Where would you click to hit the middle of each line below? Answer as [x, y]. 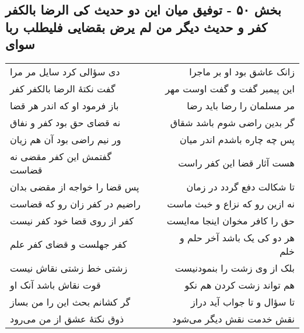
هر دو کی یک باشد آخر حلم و [237, 237]
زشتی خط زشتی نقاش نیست [69, 268]
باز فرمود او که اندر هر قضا [64, 105]
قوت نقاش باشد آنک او [55, 285]
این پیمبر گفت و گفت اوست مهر [230, 88]
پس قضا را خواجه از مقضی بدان [75, 186]
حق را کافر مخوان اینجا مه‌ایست [230, 220]
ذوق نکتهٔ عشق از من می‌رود [67, 318]
